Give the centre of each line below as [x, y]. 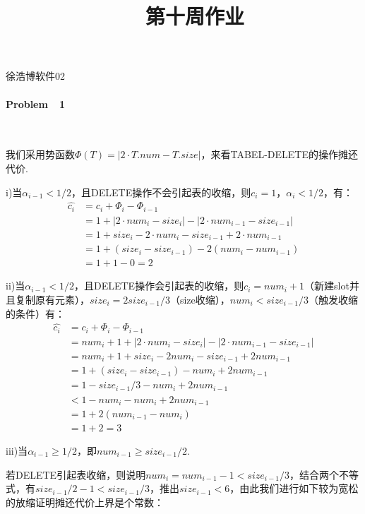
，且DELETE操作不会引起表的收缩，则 [161, 192]
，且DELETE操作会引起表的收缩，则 [159, 286]
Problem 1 [36, 103]
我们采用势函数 [40, 154]
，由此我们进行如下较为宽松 [294, 488]
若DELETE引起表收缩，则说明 [76, 474]
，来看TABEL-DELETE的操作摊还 [279, 154]
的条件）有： [35, 313]
